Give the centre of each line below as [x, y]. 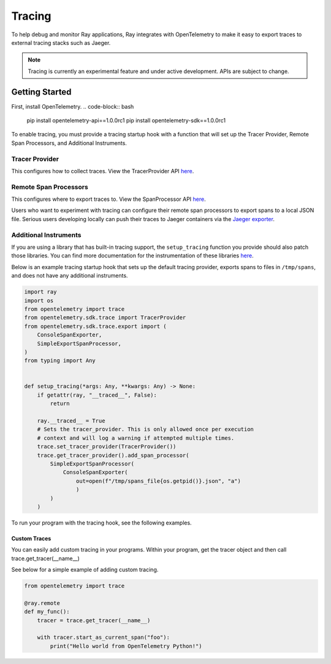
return [60, 404]
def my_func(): [47, 612]
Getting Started [41, 92]
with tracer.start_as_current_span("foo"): [103, 638]
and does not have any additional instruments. [70, 276]
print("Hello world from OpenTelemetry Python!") [126, 646]
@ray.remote [42, 603]
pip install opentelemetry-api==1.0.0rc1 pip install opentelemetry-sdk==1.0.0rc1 [126, 120]
